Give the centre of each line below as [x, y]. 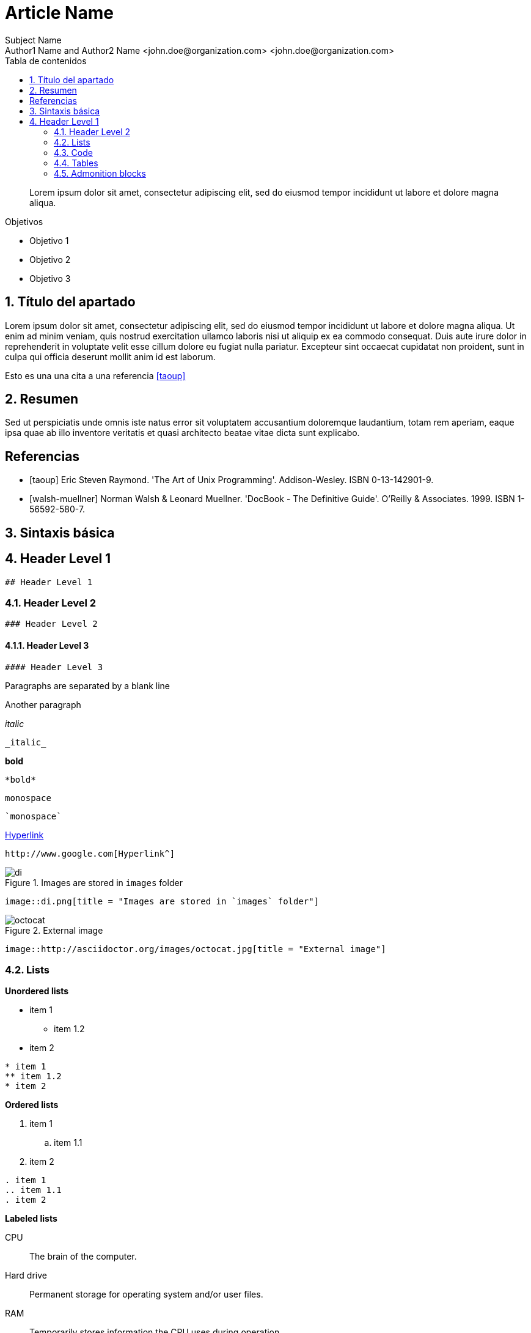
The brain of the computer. [83, 1257]
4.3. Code [73, 152]
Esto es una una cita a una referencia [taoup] [95, 375]
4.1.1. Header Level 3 [47, 645]
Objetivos [24, 221]
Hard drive [26, 1276]
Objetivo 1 [49, 240]
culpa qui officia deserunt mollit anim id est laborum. [110, 356]
